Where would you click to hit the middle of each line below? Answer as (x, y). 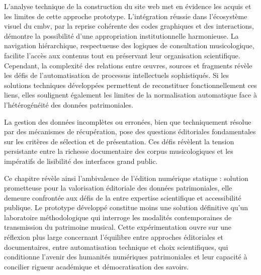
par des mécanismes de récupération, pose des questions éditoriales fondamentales (130, 131)
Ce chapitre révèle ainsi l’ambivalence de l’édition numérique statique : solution (126, 178)
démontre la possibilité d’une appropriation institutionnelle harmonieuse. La (121, 35)
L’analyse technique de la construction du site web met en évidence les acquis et (128, 6)
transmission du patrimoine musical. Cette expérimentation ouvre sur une (118, 227)
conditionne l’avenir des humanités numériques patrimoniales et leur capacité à (126, 257)
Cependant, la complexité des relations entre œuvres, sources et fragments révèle (128, 65)
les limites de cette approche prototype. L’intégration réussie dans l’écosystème (126, 16)
